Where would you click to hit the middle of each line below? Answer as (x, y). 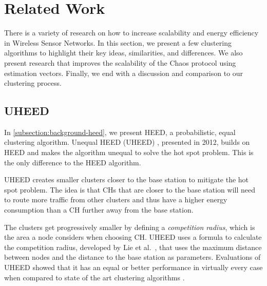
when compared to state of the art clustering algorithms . (94, 277)
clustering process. (33, 83)
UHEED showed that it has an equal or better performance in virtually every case (133, 267)
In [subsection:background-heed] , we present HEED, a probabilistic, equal (120, 132)
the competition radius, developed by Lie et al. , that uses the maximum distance (133, 247)
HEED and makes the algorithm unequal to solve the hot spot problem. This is (129, 152)
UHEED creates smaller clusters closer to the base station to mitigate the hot (127, 179)
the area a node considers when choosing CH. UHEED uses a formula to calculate (133, 237)
